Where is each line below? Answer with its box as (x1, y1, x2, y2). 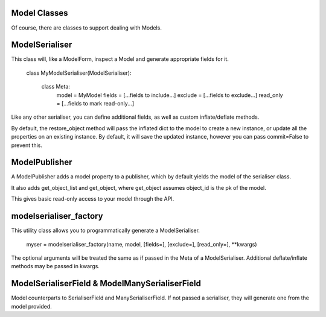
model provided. (11, 303, 53, 310)
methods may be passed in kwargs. (11, 263, 100, 270)
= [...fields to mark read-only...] (56, 99, 135, 107)
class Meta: (41, 83, 71, 90)
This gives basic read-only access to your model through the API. (11, 195, 174, 202)
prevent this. (11, 142, 42, 149)
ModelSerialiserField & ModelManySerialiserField (11, 278, 202, 289)
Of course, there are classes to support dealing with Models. (11, 24, 162, 31)
